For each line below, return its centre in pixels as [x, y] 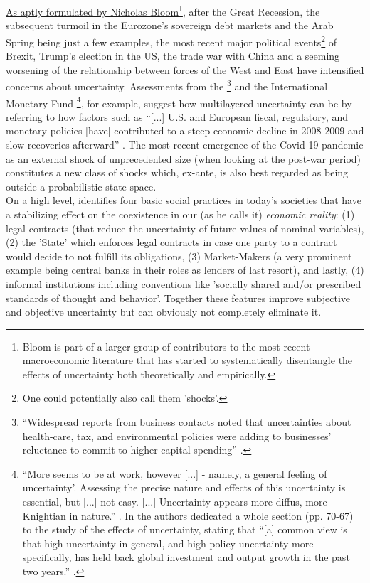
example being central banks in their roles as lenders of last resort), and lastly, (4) [185, 270]
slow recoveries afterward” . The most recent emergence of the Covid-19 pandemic [185, 144]
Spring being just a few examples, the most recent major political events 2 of [171, 41]
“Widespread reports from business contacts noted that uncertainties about [187, 422]
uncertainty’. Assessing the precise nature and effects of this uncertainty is [184, 487]
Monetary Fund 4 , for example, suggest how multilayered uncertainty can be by [179, 102]
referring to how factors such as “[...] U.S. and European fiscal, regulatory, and [177, 116]
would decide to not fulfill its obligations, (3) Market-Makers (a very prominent [179, 256]
